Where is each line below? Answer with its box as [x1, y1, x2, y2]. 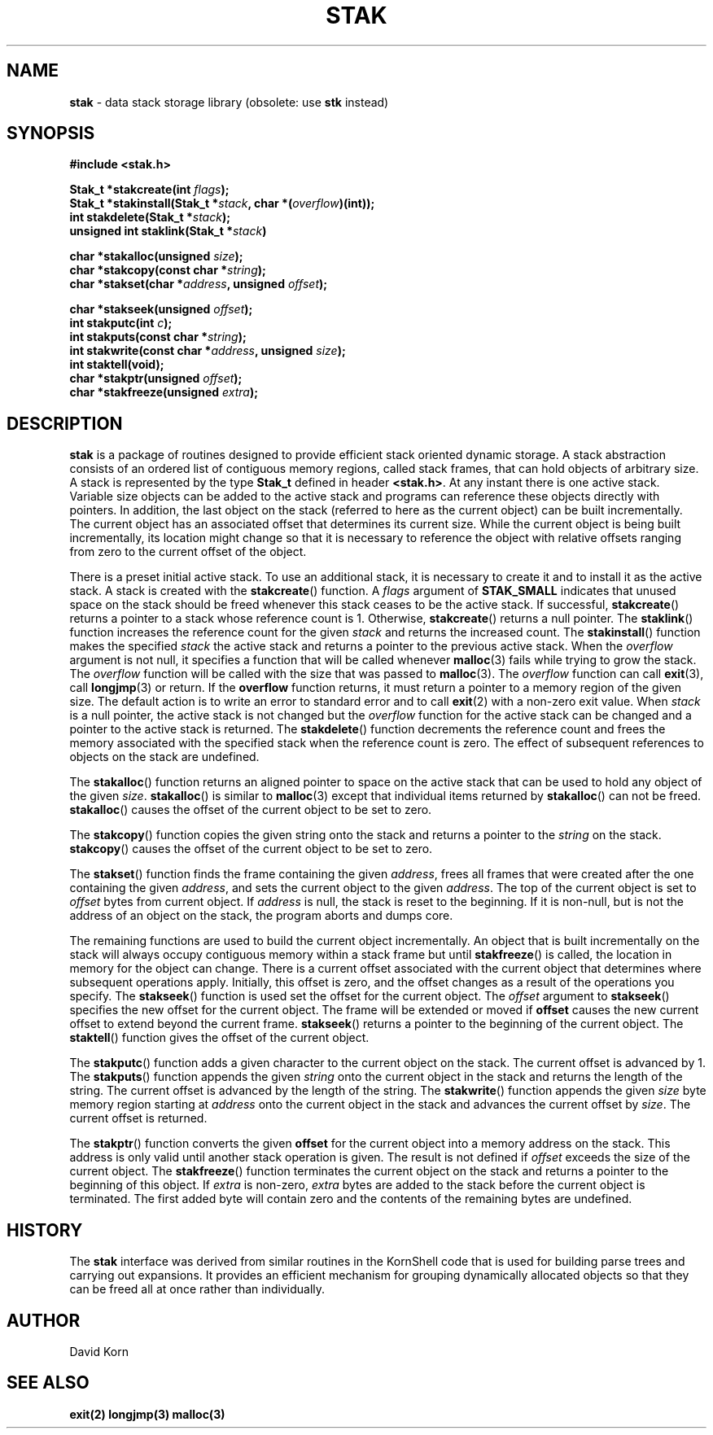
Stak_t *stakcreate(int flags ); [69, 182, 230, 197]
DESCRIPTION [7, 413, 123, 434]
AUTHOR [7, 1310, 81, 1331]
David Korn [69, 1344, 129, 1358]
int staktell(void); [69, 357, 164, 372]
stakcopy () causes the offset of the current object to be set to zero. [69, 842, 433, 856]
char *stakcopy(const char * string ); [69, 263, 266, 278]
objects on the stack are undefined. [69, 750, 260, 764]
